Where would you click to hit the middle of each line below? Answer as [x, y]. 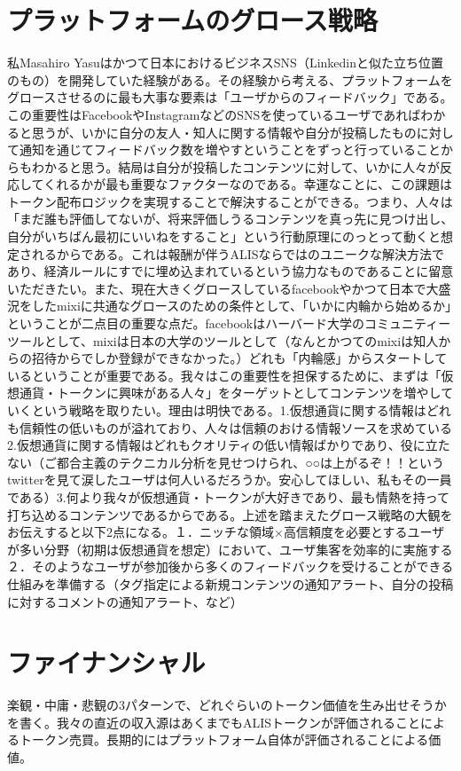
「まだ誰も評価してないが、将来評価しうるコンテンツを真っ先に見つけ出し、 [230, 219]
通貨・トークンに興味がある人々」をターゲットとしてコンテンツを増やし [230, 393]
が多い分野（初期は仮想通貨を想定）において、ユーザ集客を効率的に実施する [230, 549]
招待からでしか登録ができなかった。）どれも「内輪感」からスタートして [239, 358]
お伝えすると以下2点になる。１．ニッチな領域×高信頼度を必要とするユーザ [226, 532]
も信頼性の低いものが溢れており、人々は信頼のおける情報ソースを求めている [230, 427]
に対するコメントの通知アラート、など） [125, 601]
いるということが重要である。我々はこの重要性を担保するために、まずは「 [224, 375]
